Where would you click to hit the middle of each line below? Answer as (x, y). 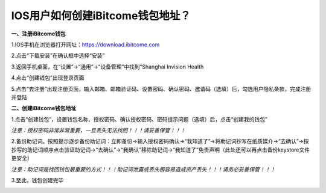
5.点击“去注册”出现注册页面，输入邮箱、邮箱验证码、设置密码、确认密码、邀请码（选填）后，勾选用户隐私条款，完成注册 (161, 89)
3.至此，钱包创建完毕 (37, 180)
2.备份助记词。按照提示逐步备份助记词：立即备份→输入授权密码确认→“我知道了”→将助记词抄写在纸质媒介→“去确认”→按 (160, 141)
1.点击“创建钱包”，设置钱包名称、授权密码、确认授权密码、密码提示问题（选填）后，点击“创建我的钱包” (139, 119)
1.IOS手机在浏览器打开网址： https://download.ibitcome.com (85, 44)
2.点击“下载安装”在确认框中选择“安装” (58, 56)
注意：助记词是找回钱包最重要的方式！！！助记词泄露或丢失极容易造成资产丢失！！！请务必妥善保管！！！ (143, 169)
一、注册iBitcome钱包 (38, 34)
